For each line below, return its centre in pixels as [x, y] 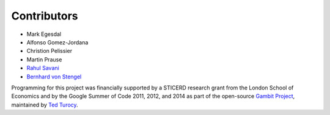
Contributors [45, 16]
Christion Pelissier [50, 51]
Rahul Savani [43, 68]
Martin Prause [44, 59]
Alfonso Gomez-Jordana [57, 42]
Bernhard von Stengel [54, 77]
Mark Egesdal [44, 34]
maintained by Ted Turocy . [45, 105]
